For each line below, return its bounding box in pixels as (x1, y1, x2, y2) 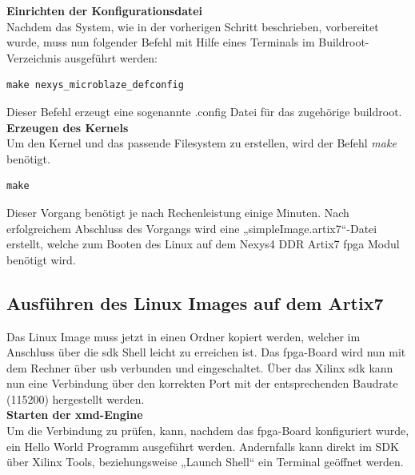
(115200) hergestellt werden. (6, 390, 145, 407)
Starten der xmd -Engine (6, 406, 143, 423)
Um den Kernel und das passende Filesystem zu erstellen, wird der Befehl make (6, 135, 397, 151)
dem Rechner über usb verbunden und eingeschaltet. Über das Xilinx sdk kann (6, 359, 393, 376)
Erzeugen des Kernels (6, 119, 129, 135)
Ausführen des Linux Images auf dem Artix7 (6, 290, 384, 315)
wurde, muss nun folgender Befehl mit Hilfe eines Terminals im (6, 34, 315, 50)
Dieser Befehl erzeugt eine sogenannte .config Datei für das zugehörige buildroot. (6, 103, 402, 119)
